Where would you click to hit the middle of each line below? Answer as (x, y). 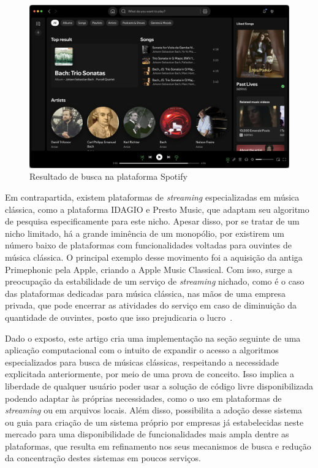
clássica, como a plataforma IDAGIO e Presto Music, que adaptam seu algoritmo (157, 209)
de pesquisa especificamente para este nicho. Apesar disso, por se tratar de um (152, 221)
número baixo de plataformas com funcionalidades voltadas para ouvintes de (148, 245)
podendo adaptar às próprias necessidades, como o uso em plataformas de (143, 398)
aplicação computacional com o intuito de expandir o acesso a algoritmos (142, 350)
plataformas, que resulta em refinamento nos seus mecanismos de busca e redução (158, 446)
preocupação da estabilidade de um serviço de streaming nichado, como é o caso (155, 281)
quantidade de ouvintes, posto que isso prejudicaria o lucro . (119, 317)
